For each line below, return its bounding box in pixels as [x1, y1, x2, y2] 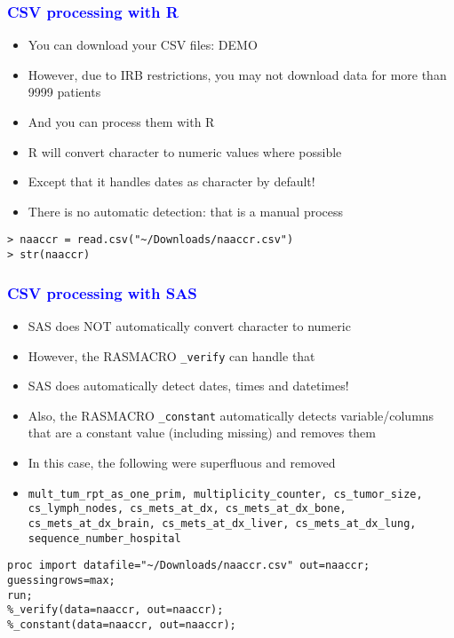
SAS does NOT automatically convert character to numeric [28, 316, 351, 335]
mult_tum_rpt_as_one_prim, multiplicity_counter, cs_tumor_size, [28, 487, 423, 500]
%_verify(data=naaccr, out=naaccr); [7, 603, 224, 617]
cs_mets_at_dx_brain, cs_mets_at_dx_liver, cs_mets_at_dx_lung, [28, 516, 417, 530]
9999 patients [28, 83, 101, 101]
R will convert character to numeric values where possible [28, 142, 342, 161]
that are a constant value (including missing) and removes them [28, 423, 376, 442]
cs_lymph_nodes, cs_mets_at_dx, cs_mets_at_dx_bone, [28, 502, 346, 516]
